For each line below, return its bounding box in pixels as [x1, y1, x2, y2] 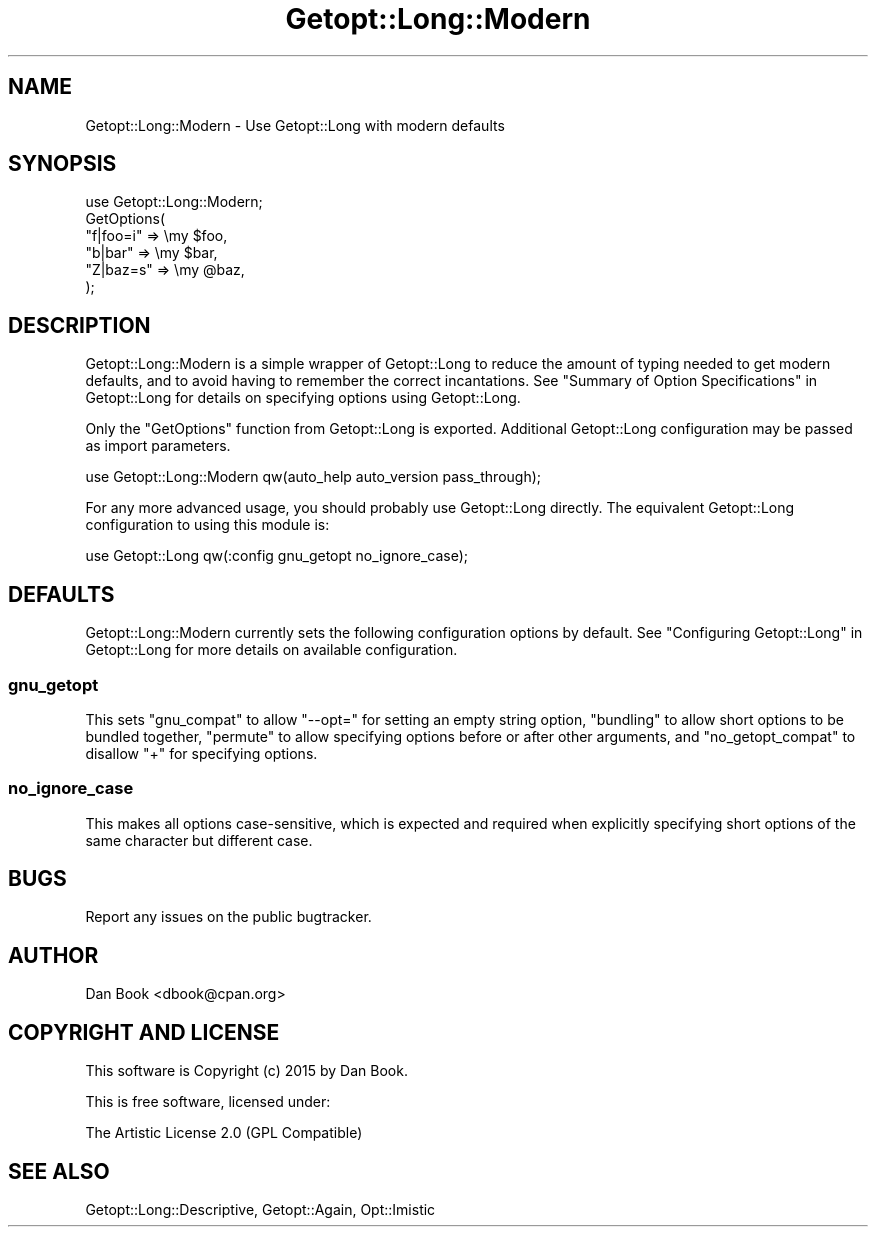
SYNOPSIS [8, 151, 117, 177]
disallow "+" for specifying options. [85, 744, 318, 762]
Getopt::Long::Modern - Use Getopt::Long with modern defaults [85, 116, 505, 134]
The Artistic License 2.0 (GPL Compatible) [85, 1124, 363, 1142]
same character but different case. [85, 831, 313, 849]
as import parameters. [85, 437, 231, 455]
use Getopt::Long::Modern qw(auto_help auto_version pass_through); [85, 468, 542, 486]
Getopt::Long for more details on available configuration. [85, 641, 458, 659]
